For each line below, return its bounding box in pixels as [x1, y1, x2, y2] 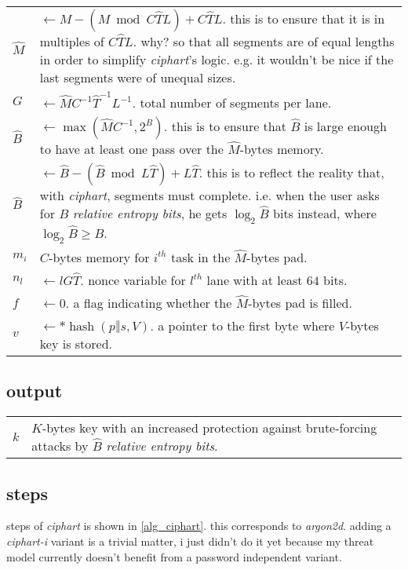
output [6, 378, 63, 403]
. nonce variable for [80, 270, 186, 289]
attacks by [31, 437, 89, 455]
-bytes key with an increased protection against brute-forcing [42, 418, 377, 437]
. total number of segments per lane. [132, 93, 332, 111]
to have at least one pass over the [39, 139, 224, 158]
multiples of [39, 32, 104, 50]
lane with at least [206, 270, 303, 289]
